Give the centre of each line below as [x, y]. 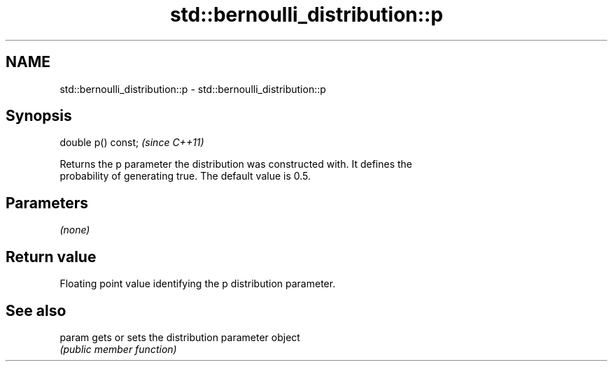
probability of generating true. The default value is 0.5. [185, 176]
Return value [51, 257]
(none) [75, 230]
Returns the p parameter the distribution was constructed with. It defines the [236, 164]
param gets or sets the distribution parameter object [180, 337]
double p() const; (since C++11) [132, 143]
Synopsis [39, 116]
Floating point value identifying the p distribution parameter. [198, 284]
